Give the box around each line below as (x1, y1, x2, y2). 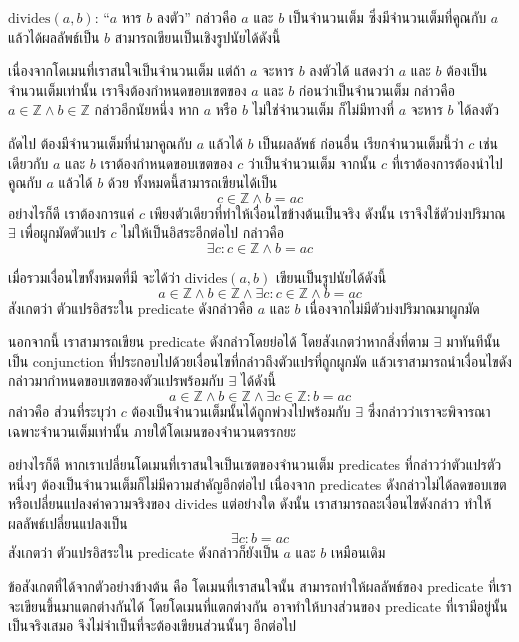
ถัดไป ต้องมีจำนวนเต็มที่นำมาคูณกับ (8, 132, 193, 153)
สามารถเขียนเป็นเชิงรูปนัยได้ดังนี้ (114, 26, 281, 47)
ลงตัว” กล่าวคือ (156, 7, 237, 27)
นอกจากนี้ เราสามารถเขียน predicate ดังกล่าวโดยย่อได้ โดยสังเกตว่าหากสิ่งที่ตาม (8, 331, 429, 352)
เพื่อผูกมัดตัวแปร (20, 222, 106, 243)
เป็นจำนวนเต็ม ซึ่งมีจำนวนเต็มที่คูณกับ (288, 7, 487, 27)
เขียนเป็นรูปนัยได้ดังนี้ (276, 266, 387, 287)
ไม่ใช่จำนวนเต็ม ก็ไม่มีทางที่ (252, 99, 395, 120)
